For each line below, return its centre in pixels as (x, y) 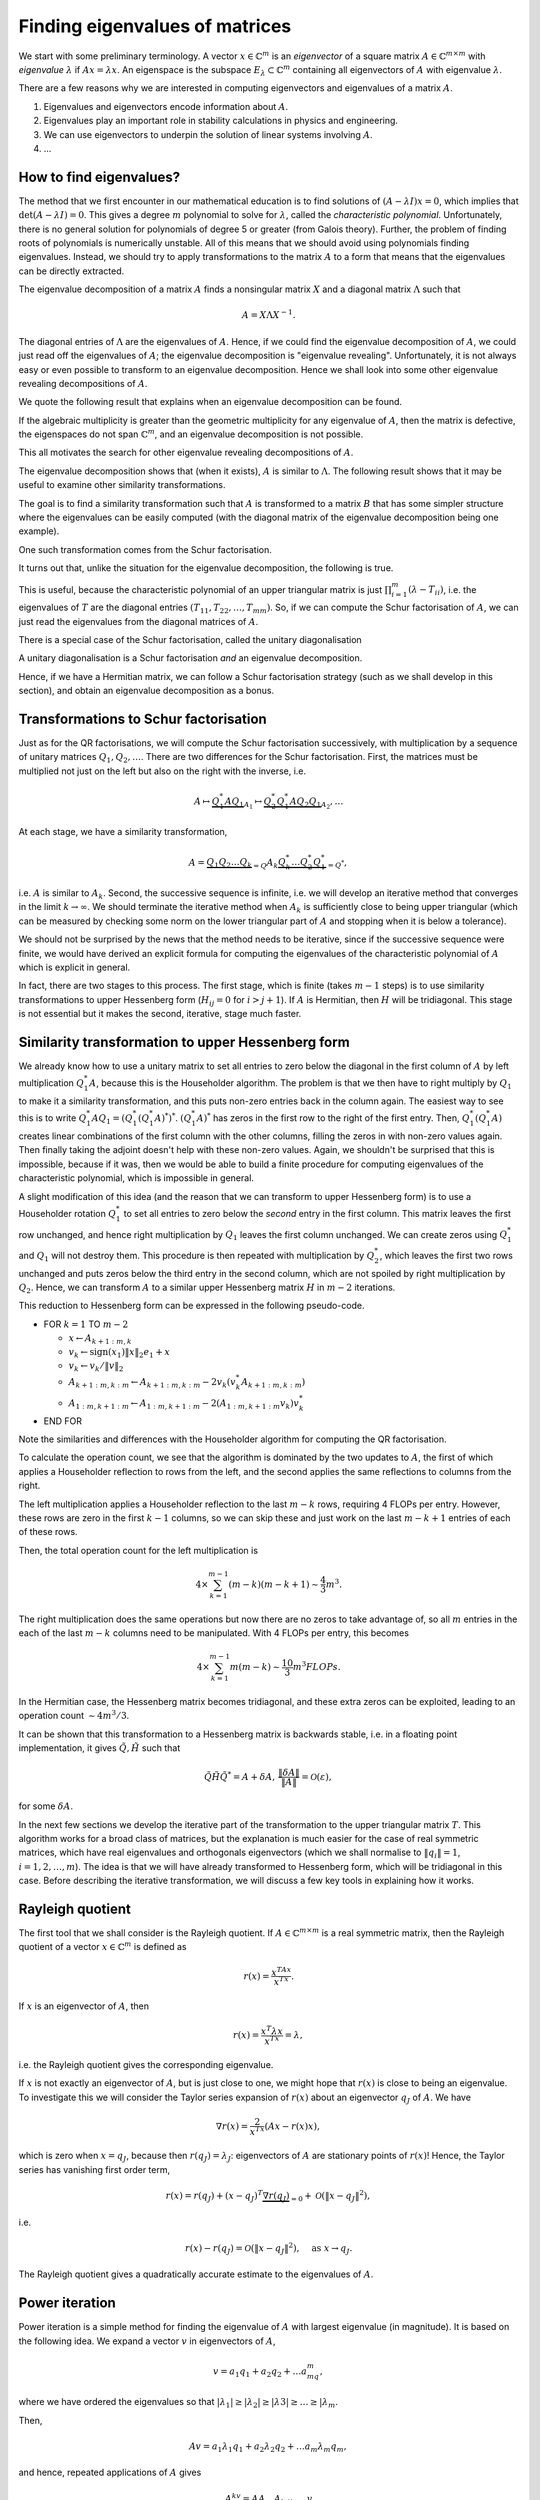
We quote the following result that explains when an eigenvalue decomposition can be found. (210, 402)
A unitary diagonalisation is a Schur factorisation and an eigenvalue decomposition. (190, 658)
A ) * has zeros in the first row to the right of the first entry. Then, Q (333, 1117)
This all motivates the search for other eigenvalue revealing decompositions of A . (186, 452)
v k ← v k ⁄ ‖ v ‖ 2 (96, 1367)
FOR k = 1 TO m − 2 (86, 1324)
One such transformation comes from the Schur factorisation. (145, 549)
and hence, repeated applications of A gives (110, 2472)
